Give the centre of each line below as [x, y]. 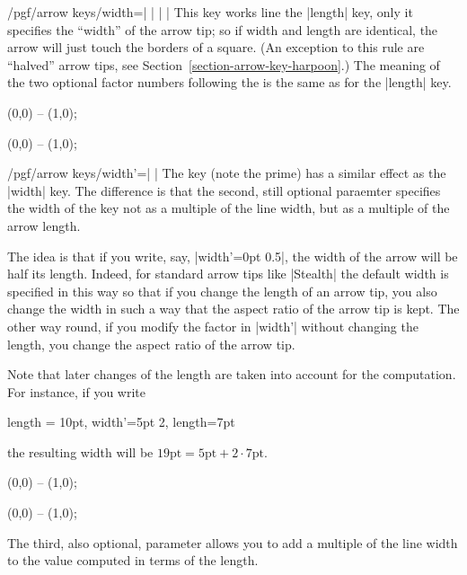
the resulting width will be [80, 451]
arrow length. [44, 225]
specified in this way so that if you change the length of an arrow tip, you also [222, 291]
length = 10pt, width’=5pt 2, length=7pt [121, 422]
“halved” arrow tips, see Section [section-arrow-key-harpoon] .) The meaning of [224, 64]
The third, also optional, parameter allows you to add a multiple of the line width [233, 542]
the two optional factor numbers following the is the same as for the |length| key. [229, 82]
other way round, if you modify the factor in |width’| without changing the [213, 326]
